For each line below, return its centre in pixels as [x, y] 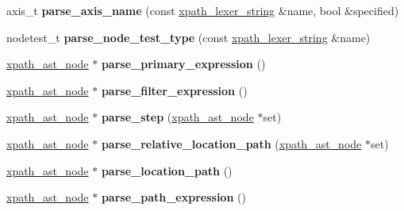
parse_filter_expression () [174, 90]
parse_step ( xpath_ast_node [177, 117]
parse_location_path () [167, 170]
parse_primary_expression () [183, 64]
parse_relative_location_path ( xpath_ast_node [231, 143]
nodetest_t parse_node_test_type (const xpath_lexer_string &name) [189, 37]
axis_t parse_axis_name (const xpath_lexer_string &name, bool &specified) [203, 10]
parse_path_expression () [173, 197]
